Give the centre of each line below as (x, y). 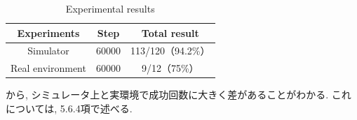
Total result (170, 32)
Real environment (48, 68)
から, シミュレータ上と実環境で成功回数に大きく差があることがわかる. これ (178, 95)
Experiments (48, 32)
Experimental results (110, 8)
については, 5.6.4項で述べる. (69, 108)
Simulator (48, 51)
